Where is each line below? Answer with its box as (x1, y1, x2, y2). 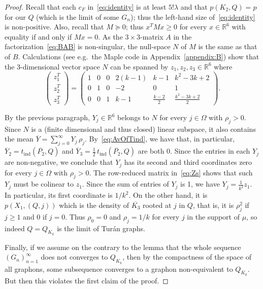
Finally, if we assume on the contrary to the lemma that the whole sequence (5, 241, 241, 252)
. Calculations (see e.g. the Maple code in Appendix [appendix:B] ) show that (18, 51, 259, 61)
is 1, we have (180, 178, 220, 189)
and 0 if (23, 211, 47, 222)
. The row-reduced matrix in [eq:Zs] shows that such (89, 167, 253, 177)
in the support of (187, 211, 240, 222)
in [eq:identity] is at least (87, 2, 167, 12)
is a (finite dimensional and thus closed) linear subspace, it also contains (31, 123, 256, 134)
